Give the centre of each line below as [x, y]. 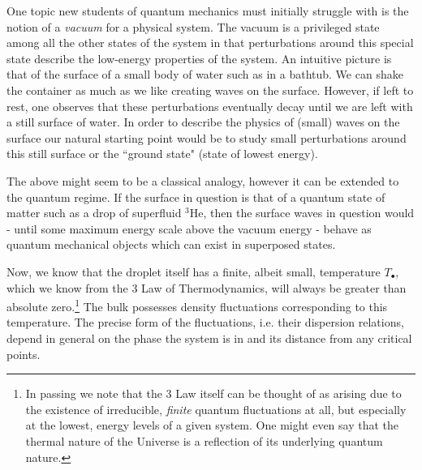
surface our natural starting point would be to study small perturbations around [207, 137]
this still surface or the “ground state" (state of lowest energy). [162, 154]
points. [24, 354]
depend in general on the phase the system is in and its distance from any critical [209, 338]
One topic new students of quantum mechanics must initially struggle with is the [208, 11]
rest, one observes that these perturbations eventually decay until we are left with [210, 106]
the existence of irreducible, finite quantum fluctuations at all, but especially [216, 409]
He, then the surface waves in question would [302, 213]
